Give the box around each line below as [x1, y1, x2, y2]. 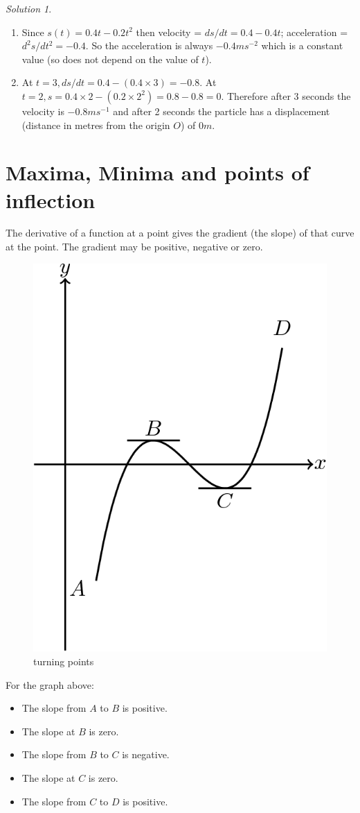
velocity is [21, 103, 64, 118]
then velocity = [136, 24, 202, 39]
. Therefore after [221, 88, 291, 103]
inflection [6, 185, 96, 214]
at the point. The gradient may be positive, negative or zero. [6, 239, 263, 254]
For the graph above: [6, 677, 94, 692]
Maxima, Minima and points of [6, 158, 309, 187]
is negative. [122, 747, 170, 762]
